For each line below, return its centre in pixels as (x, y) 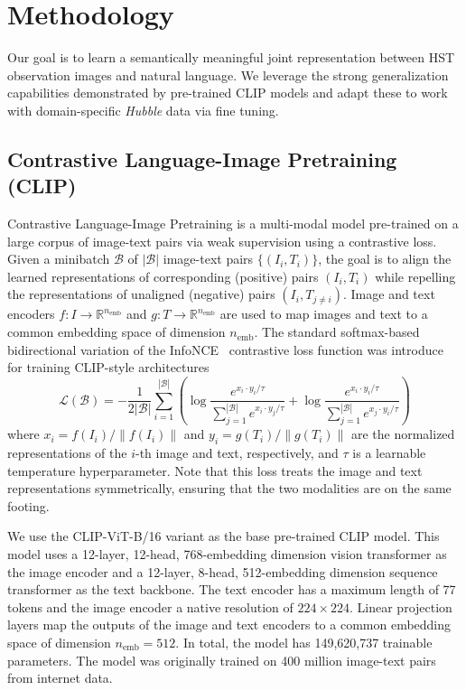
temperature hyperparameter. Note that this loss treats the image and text (215, 470)
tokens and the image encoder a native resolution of (150, 606)
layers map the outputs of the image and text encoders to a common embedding (229, 625)
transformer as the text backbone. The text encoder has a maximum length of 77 (232, 589)
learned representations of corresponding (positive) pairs (163, 276)
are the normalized (403, 434)
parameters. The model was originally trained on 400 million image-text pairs (222, 660)
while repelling (415, 276)
